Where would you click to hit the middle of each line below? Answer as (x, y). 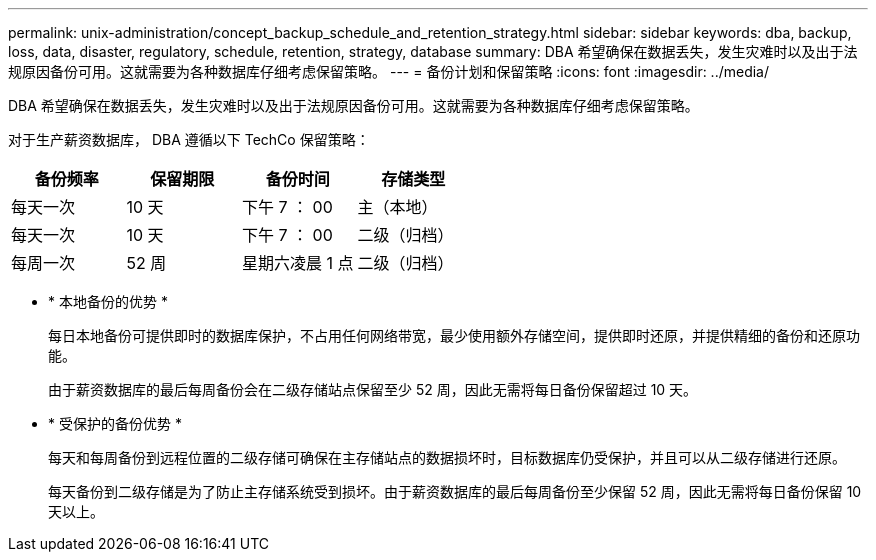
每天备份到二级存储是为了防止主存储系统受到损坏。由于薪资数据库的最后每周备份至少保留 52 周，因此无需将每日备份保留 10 (455, 491)
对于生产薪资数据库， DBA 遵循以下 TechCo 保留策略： (189, 139)
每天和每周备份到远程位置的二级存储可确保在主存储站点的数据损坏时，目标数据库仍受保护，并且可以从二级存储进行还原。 (447, 457)
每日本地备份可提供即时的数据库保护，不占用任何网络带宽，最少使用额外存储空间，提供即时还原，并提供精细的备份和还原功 (454, 335)
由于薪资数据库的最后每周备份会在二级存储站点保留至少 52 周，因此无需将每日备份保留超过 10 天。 (373, 389)
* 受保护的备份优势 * (115, 423)
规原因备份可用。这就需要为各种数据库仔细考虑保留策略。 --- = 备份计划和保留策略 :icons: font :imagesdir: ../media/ (389, 71)
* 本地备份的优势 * (108, 301)
